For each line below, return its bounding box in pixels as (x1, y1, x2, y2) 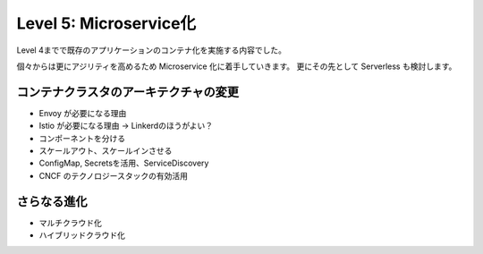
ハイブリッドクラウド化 (38, 230, 125, 241)
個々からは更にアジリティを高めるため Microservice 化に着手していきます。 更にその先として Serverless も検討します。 (16, 61, 457, 72)
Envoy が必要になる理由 (38, 107, 127, 118)
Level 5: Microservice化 (16, 13, 197, 33)
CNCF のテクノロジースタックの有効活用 (38, 170, 188, 181)
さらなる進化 (16, 193, 88, 209)
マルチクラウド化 (38, 217, 102, 228)
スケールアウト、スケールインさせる (38, 146, 173, 157)
